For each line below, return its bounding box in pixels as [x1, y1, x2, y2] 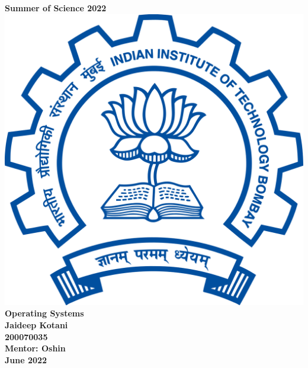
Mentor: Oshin [5, 342, 66, 354]
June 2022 [5, 353, 47, 366]
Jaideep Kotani [5, 318, 68, 331]
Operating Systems [5, 307, 84, 319]
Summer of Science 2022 [5, 2, 107, 14]
